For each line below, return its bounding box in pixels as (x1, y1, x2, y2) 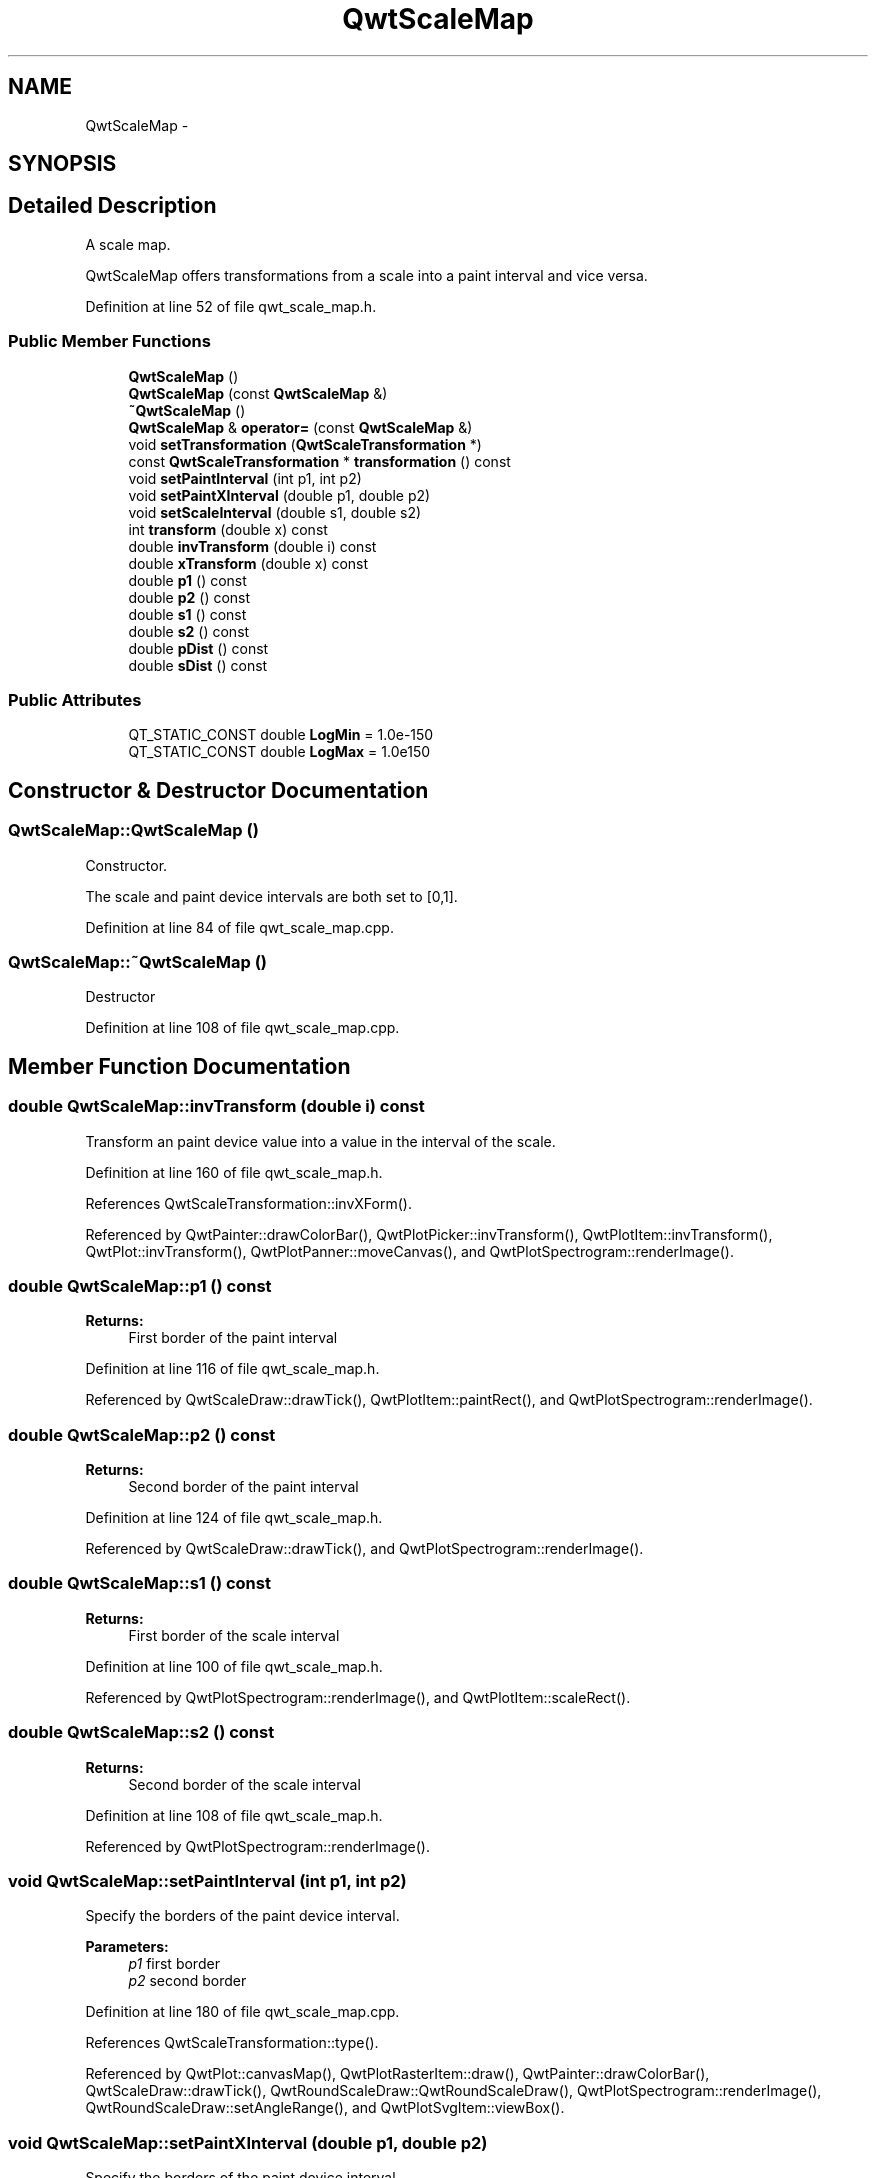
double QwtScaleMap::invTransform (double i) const (8, 1096, 425, 1117)
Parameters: (85, 1938, 169, 1956)
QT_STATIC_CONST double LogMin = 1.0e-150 (128, 726, 434, 744)
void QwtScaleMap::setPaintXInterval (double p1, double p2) (8, 2132, 488, 2153)
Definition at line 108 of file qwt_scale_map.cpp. (85, 1019, 400, 1037)
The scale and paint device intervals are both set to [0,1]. (85, 887, 458, 905)
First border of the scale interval (128, 1626, 340, 1644)
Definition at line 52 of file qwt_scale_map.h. (85, 297, 377, 315)
